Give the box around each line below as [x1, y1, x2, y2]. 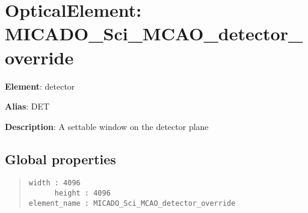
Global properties [5, 149, 116, 168]
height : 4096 [54, 189, 111, 198]
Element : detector [5, 79, 75, 92]
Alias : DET [5, 100, 50, 113]
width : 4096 [28, 179, 81, 188]
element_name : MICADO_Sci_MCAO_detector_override [28, 199, 236, 208]
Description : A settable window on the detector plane [5, 120, 209, 132]
